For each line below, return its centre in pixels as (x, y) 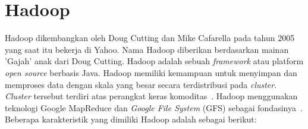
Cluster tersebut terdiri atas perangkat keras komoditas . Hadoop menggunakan (151, 96)
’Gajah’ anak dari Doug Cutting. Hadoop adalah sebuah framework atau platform (154, 61)
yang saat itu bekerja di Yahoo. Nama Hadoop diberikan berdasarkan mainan (147, 49)
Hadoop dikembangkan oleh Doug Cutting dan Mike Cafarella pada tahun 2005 (150, 38)
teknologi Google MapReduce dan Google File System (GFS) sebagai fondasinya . (154, 107)
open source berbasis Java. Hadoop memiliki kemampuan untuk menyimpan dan (151, 72)
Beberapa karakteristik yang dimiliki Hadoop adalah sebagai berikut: (131, 119)
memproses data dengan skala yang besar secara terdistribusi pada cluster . (141, 84)
